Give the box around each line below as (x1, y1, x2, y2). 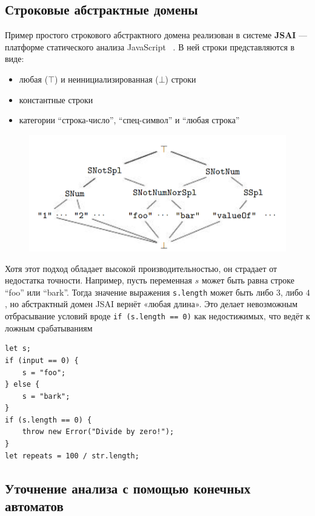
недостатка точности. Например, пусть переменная (5, 274, 193, 287)
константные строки (19, 93, 93, 106)
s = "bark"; (22, 392, 70, 401)
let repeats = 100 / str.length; (5, 451, 139, 460)
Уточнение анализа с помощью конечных (5, 478, 251, 497)
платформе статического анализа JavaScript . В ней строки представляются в (5, 40, 295, 53)
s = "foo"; (22, 368, 66, 377)
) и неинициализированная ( (55, 72, 159, 85)
